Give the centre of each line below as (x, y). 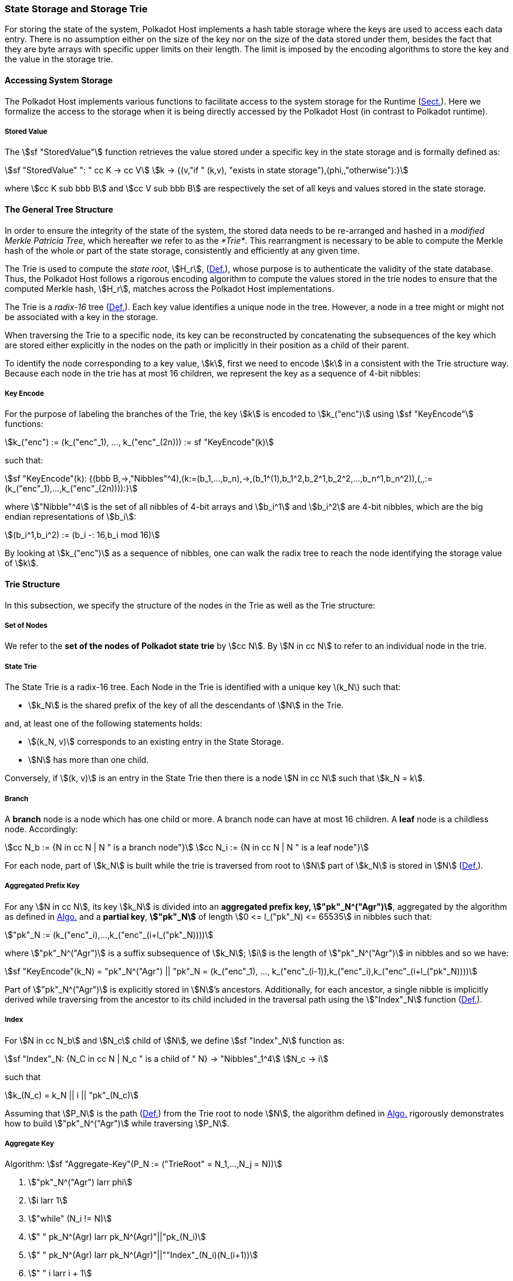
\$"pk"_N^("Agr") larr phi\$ (80, 1182)
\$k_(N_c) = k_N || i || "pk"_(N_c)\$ (72, 1095)
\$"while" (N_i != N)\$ (70, 1219)
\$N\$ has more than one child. (89, 760)
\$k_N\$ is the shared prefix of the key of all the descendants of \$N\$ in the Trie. (186, 705)
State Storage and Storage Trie (76, 9)
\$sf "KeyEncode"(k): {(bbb (58, 479)
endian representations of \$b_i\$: (71, 517)
